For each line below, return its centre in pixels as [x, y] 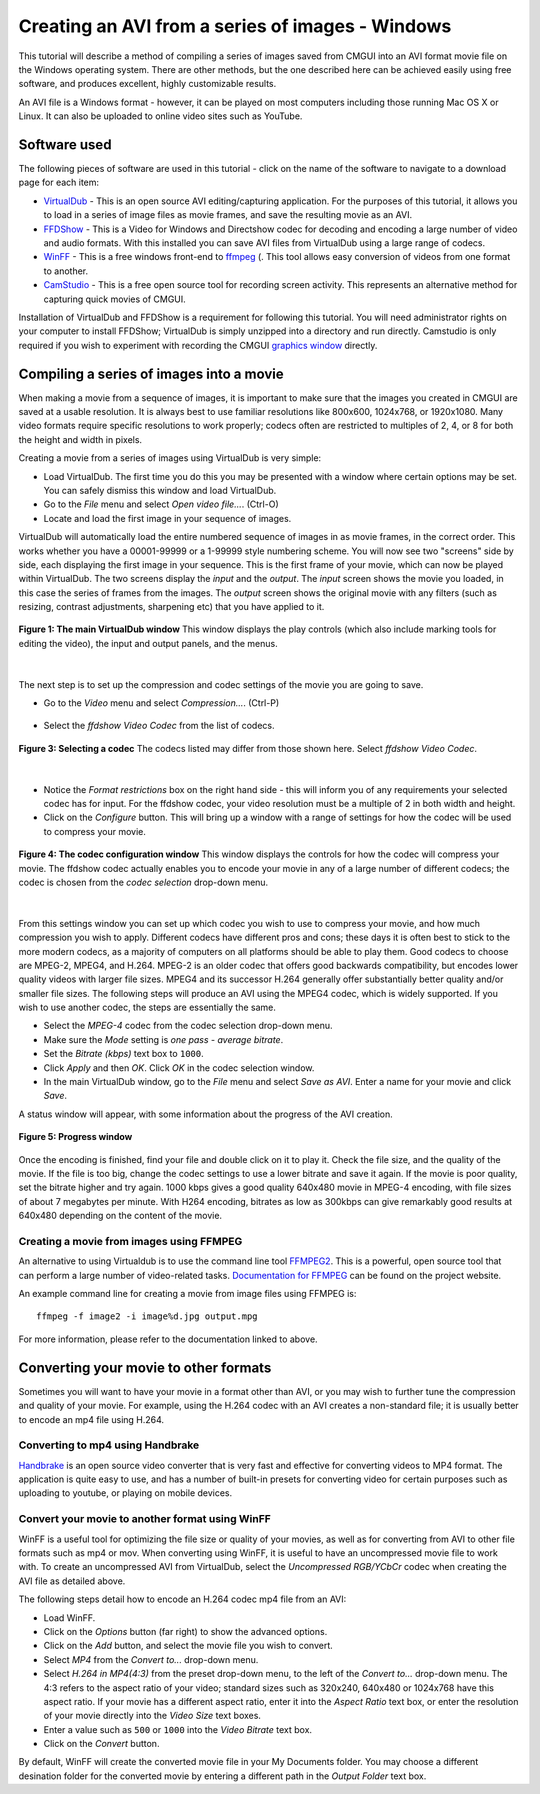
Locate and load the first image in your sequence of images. [167, 518]
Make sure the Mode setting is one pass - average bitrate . [163, 1039]
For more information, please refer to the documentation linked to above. [168, 1339]
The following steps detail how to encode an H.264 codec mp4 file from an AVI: [182, 1599]
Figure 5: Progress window [75, 1137]
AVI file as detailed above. [72, 1581]
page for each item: [59, 182]
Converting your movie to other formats [145, 1367]
